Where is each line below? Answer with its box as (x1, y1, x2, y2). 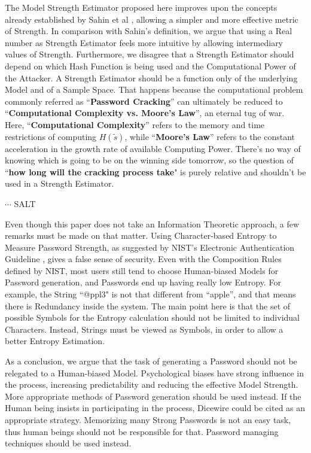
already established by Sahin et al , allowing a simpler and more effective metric (5, 13, 298, 25)
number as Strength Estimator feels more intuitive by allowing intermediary (5, 36, 283, 48)
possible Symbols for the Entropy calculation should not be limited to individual (5, 311, 300, 324)
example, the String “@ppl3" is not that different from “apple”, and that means (5, 288, 296, 300)
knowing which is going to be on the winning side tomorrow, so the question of (5, 154, 294, 166)
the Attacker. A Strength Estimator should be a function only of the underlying (5, 71, 298, 84)
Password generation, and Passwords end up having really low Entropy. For (5, 276, 281, 288)
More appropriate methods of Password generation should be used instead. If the (5, 390, 301, 402)
